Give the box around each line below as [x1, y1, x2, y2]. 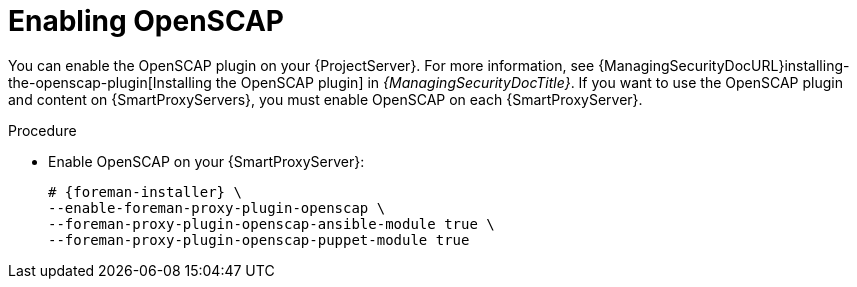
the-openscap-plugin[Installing [8, 73, 212, 91]
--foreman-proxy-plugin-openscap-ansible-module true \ [48, 215, 495, 232]
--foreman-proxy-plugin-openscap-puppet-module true [48, 231, 470, 248]
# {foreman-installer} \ [48, 183, 242, 200]
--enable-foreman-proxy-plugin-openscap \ [48, 199, 386, 216]
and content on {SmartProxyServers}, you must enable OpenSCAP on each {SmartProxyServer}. [8, 90, 643, 108]
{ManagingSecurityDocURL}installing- [598, 56, 850, 74]
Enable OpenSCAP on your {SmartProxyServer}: [48, 152, 365, 170]
